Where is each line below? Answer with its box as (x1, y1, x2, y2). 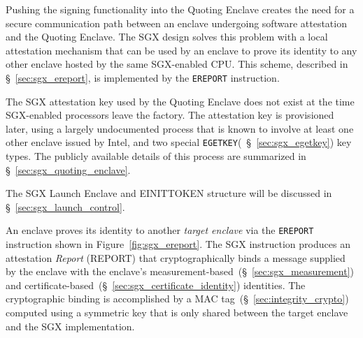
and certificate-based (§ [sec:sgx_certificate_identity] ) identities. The (6, 277, 306, 292)
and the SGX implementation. (6, 318, 135, 333)
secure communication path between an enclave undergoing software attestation (6, 15, 347, 30)
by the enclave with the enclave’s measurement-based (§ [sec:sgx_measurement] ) (6, 264, 355, 279)
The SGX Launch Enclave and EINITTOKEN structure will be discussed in (6, 186, 332, 200)
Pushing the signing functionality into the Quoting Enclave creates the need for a (6, 2, 355, 16)
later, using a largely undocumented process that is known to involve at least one (6, 121, 354, 135)
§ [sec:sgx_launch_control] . (6, 199, 125, 214)
